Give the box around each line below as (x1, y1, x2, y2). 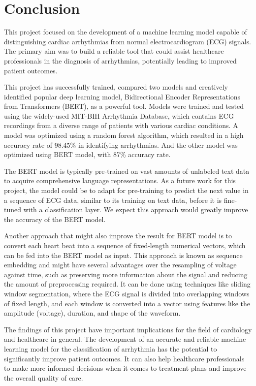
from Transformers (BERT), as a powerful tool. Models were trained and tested (4, 101, 244, 111)
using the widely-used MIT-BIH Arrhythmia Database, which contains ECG (4, 110, 234, 121)
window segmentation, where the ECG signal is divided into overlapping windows (4, 288, 250, 298)
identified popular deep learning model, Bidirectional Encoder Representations (4, 91, 241, 101)
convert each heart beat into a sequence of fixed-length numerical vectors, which (4, 240, 246, 250)
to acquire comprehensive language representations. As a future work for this (4, 175, 236, 186)
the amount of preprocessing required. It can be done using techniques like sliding (4, 279, 251, 289)
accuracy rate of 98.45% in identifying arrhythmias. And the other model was (4, 139, 238, 150)
